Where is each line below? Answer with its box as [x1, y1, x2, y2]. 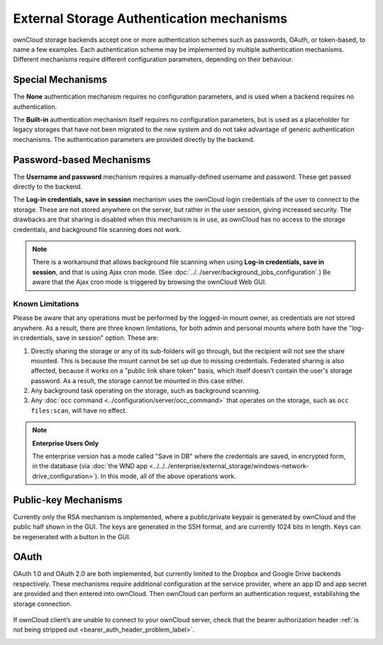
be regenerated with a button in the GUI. [13, 532, 131, 541]
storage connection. [13, 600, 72, 608]
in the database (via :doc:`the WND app [32, 462, 148, 470]
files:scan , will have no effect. [30, 406, 128, 414]
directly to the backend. [13, 182, 83, 191]
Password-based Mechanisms [13, 153, 151, 166]
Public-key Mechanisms [13, 494, 123, 506]
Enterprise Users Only [32, 439, 99, 447]
